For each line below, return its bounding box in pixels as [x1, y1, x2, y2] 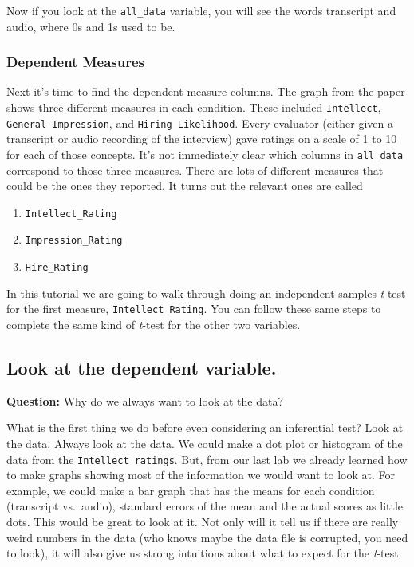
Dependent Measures [6, 52, 144, 72]
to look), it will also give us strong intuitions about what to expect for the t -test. [6, 545, 402, 561]
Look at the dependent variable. [6, 355, 277, 380]
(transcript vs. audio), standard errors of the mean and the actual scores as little [6, 498, 404, 514]
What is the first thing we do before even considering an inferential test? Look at [6, 419, 404, 436]
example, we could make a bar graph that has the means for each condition [6, 482, 375, 498]
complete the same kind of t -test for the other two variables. [6, 316, 301, 333]
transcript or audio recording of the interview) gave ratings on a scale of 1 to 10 [6, 130, 397, 147]
